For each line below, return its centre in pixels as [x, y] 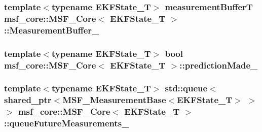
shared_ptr [28, 100]
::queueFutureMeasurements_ [67, 123]
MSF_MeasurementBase [114, 100]
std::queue [186, 88]
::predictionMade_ [219, 65]
